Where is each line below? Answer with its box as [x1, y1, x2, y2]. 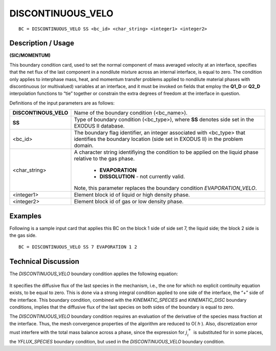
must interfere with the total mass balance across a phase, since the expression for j [9, 329, 188, 335]
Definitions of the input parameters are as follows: [9, 100, 115, 106]
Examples [9, 212, 42, 220]
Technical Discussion [9, 257, 79, 266]
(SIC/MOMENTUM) [9, 52, 51, 58]
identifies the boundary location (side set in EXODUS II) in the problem [74, 136, 243, 143]
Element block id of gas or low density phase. [74, 198, 184, 205]
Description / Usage [9, 39, 74, 48]
